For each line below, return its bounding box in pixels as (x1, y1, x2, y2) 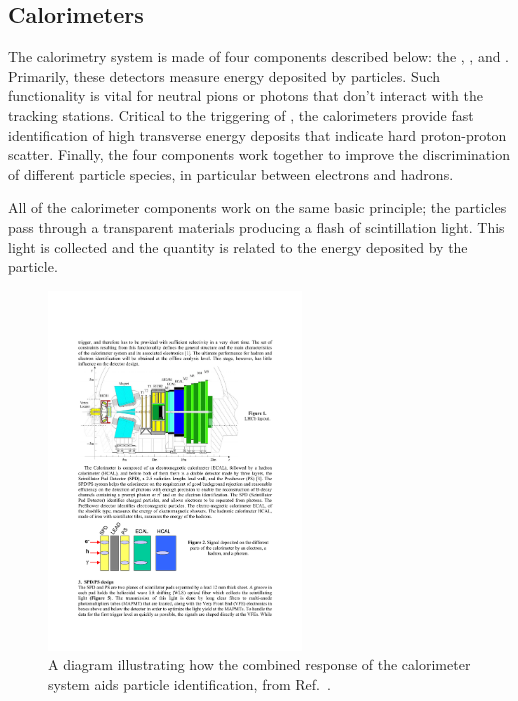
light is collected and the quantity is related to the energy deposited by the (8, 236, 468, 257)
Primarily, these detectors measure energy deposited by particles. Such (8, 65, 441, 86)
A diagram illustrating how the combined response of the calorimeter (48, 654, 471, 675)
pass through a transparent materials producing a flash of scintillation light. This (8, 216, 505, 237)
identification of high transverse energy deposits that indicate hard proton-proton (8, 124, 507, 145)
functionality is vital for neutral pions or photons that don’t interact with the (8, 85, 483, 106)
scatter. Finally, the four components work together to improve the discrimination (8, 144, 510, 165)
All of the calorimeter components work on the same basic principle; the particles (8, 197, 507, 218)
